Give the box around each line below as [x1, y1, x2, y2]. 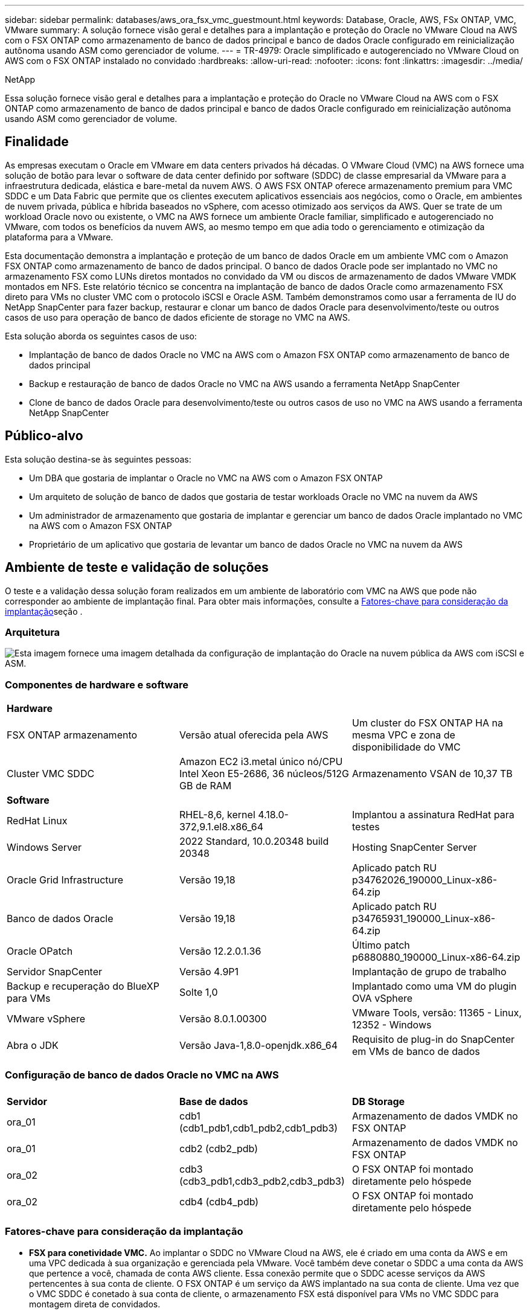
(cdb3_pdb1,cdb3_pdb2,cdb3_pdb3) [179, 1175, 345, 1187]
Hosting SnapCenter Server [351, 841, 477, 854]
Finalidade [5, 134, 69, 150]
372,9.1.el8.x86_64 [179, 821, 264, 833]
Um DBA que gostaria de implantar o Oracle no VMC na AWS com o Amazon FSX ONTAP [29, 472, 383, 483]
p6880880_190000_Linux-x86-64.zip [351, 951, 521, 964]
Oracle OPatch [7, 945, 73, 958]
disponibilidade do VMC [351, 741, 461, 754]
